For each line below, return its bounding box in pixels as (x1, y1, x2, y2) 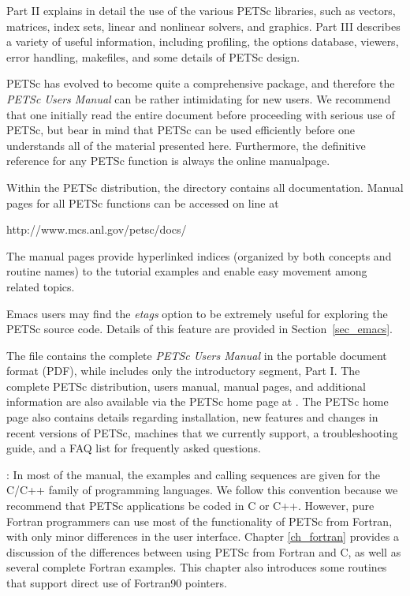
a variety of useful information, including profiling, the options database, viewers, (6, 33, 399, 50)
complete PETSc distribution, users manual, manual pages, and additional (6, 377, 366, 394)
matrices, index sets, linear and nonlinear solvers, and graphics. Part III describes (6, 17, 401, 34)
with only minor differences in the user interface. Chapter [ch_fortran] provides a (6, 528, 399, 545)
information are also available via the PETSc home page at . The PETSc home (6, 393, 389, 410)
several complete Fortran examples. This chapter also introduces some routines (6, 559, 387, 575)
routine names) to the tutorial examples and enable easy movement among (6, 263, 367, 279)
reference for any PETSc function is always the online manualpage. (6, 152, 330, 169)
